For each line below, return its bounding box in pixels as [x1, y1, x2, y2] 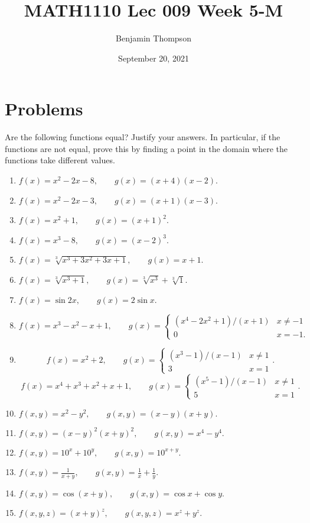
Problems [5, 96, 83, 121]
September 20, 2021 [118, 51, 189, 64]
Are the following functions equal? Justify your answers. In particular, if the [5, 131, 280, 143]
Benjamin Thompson [116, 32, 191, 44]
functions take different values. [5, 154, 115, 166]
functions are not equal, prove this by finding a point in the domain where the [5, 142, 288, 154]
